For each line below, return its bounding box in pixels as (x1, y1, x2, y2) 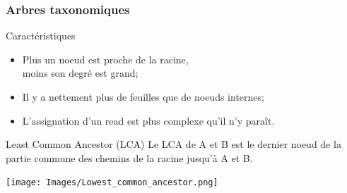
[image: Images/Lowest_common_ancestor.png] (6, 178, 218, 188)
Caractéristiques (6, 28, 76, 43)
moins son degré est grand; (22, 66, 139, 80)
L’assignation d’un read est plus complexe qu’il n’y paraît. (22, 113, 275, 127)
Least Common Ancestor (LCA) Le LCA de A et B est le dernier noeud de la (6, 137, 341, 151)
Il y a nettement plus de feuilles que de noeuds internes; (22, 89, 264, 104)
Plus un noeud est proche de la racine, (22, 51, 189, 66)
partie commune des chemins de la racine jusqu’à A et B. (6, 150, 253, 165)
